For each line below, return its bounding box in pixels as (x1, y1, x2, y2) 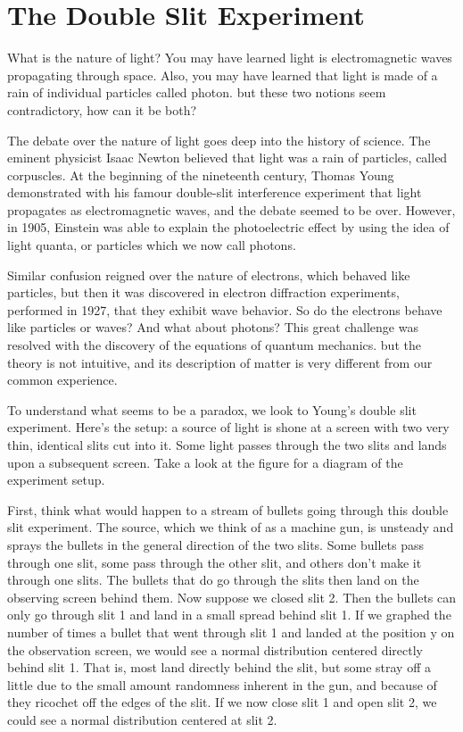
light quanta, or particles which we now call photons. (7, 236, 296, 254)
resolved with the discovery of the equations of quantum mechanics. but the (7, 336, 421, 354)
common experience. (7, 370, 118, 389)
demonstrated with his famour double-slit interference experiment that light (7, 183, 422, 202)
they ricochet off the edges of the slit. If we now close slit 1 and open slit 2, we (7, 693, 437, 711)
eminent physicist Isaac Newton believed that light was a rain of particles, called (7, 148, 448, 167)
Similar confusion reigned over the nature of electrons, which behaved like (7, 265, 410, 284)
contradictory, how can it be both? (7, 100, 197, 119)
